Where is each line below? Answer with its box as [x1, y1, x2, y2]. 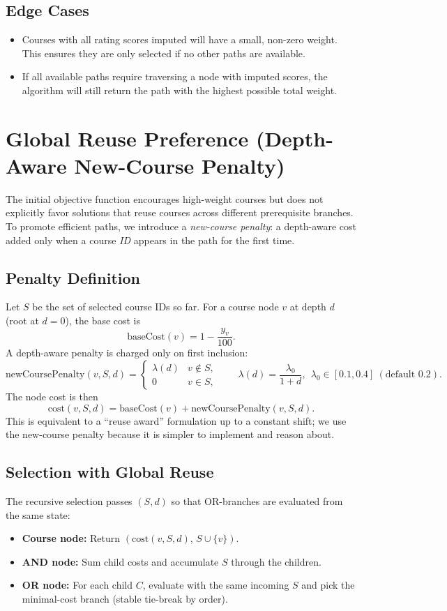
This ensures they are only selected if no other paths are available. [22, 45, 305, 60]
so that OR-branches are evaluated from [171, 494, 343, 508]
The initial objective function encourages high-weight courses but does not [6, 191, 324, 206]
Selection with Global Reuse [6, 461, 214, 483]
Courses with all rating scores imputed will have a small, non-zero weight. [22, 32, 338, 47]
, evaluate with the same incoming [142, 578, 289, 592]
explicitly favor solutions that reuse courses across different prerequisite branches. [6, 205, 354, 220]
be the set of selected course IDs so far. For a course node [32, 299, 279, 314]
